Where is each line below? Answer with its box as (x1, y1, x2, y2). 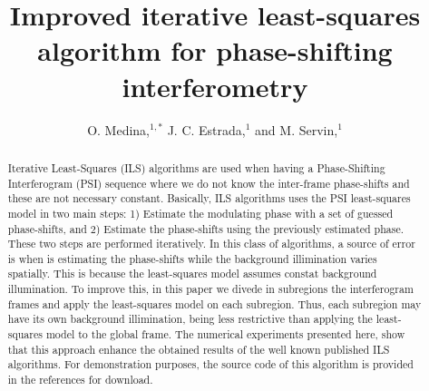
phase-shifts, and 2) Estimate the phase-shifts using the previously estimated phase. (7, 220, 405, 236)
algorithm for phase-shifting (37, 32, 393, 69)
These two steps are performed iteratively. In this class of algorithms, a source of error (7, 236, 415, 251)
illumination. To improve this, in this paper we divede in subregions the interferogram (7, 281, 414, 297)
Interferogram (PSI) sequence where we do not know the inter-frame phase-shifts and (7, 175, 410, 191)
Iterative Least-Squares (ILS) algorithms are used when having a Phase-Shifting (7, 160, 385, 175)
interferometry (122, 67, 308, 104)
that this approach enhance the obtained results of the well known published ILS (7, 341, 390, 357)
